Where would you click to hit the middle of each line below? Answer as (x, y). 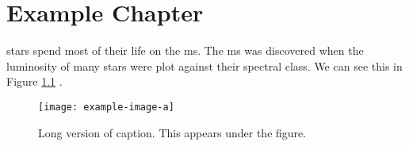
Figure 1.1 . (34, 81)
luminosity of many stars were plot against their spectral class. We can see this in (204, 65)
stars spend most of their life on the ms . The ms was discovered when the (185, 50)
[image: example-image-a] (106, 107)
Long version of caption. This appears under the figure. (172, 132)
